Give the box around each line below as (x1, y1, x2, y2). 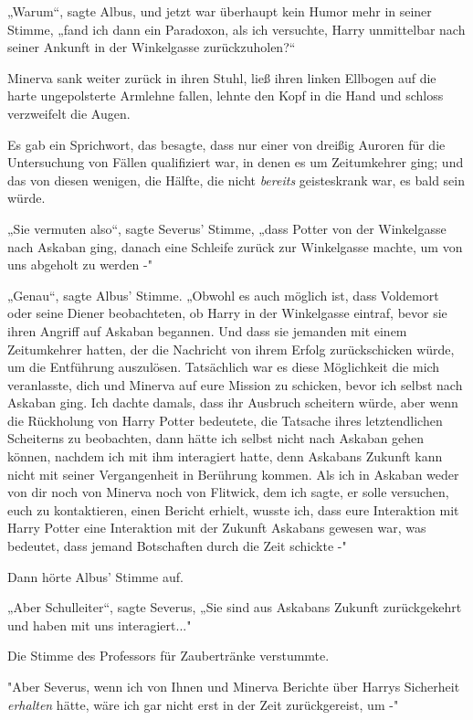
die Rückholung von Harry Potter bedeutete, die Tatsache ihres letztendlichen (7, 410, 443, 429)
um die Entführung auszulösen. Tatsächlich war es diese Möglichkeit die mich (7, 357, 440, 376)
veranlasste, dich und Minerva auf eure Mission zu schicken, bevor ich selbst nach (7, 375, 463, 394)
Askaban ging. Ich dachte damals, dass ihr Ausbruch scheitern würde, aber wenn (7, 393, 458, 412)
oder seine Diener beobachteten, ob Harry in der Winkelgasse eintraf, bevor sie (7, 303, 447, 323)
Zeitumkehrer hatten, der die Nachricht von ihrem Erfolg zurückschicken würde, (7, 339, 455, 358)
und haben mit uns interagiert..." (7, 615, 192, 634)
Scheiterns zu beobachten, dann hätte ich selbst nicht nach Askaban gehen (7, 429, 425, 448)
